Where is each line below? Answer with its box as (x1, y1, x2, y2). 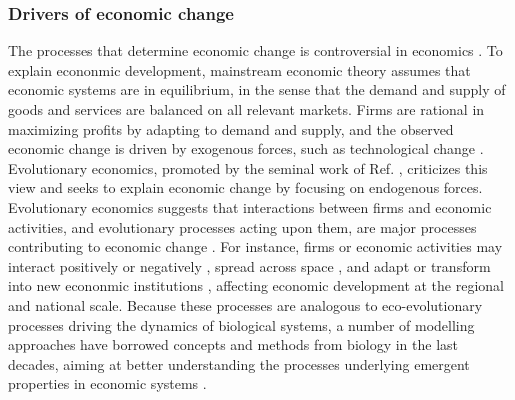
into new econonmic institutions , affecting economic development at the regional (8, 275, 504, 296)
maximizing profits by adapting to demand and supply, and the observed (8, 118, 454, 139)
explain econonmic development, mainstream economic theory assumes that (8, 59, 471, 80)
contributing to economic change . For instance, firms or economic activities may (8, 236, 503, 257)
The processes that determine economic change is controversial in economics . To (8, 40, 503, 61)
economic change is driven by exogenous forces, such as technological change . (8, 138, 484, 159)
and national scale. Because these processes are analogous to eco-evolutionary (8, 294, 483, 315)
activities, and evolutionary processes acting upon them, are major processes (8, 216, 477, 237)
